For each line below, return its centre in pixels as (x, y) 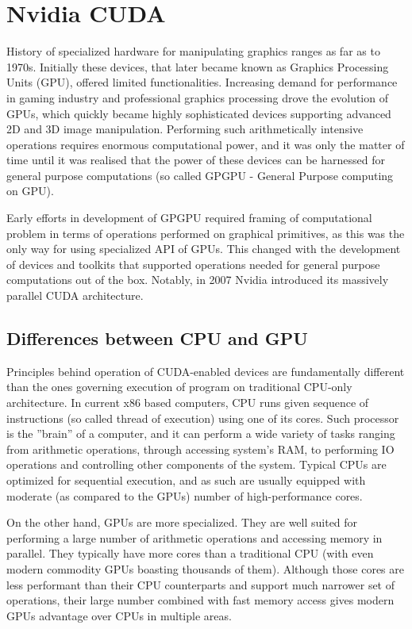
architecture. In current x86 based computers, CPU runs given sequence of (188, 403)
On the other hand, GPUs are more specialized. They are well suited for (182, 522)
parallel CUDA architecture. (75, 295)
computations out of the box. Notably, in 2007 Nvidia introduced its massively (198, 280)
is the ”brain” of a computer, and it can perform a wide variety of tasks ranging (201, 433)
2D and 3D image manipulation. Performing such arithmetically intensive (185, 129)
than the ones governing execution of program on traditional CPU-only (179, 387)
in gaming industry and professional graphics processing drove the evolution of (197, 97)
